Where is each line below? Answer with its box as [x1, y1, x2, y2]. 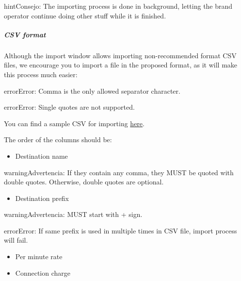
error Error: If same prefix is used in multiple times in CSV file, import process [4, 225, 237, 235]
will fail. [4, 235, 28, 245]
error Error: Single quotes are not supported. [4, 102, 135, 112]
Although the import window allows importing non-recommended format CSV [4, 50, 237, 60]
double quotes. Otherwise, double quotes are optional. [4, 177, 164, 187]
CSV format [4, 29, 46, 39]
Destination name [15, 150, 68, 161]
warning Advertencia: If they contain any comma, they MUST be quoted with [4, 167, 234, 177]
